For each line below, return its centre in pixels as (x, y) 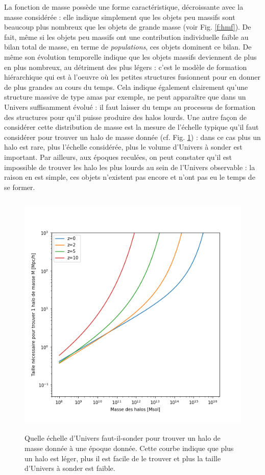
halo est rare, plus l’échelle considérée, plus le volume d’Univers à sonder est (123, 147)
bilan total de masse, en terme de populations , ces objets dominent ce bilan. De (128, 47)
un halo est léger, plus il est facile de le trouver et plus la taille (123, 458)
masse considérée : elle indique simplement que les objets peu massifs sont (120, 17)
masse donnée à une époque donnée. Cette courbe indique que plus (129, 448)
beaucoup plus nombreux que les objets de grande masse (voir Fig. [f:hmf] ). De (128, 27)
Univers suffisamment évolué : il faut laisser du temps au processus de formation (130, 106)
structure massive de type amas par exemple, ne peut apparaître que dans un (125, 97)
